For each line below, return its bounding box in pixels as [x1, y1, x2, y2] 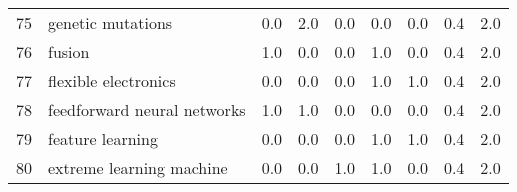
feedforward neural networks [48, 98, 246, 121]
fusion [48, 40, 90, 63]
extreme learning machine [48, 156, 228, 179]
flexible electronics [48, 69, 176, 92]
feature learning [48, 127, 158, 150]
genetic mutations [48, 11, 173, 34]
